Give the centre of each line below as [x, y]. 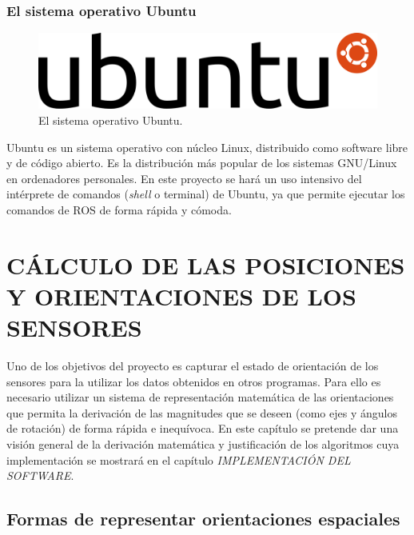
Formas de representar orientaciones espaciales [203, 519]
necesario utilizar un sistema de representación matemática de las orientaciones [200, 397]
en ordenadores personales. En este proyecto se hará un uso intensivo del [184, 178]
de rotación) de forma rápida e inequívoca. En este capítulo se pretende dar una [203, 428]
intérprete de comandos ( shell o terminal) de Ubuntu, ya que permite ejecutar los [206, 194]
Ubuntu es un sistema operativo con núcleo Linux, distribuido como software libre [207, 147]
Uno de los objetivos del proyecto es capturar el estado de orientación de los [193, 366]
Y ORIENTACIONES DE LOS [181, 295]
